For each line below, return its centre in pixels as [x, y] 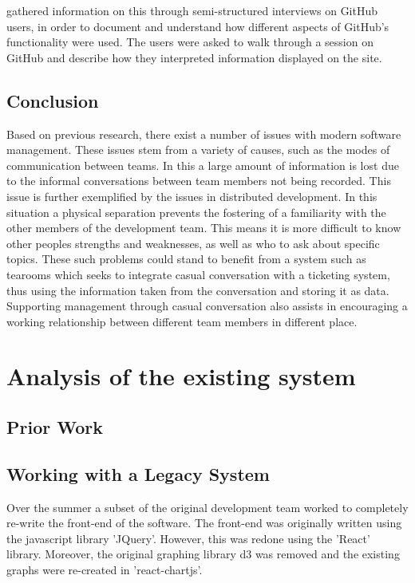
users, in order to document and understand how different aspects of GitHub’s [198, 26]
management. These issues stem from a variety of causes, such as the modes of [198, 150]
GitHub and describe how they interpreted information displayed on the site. [194, 57]
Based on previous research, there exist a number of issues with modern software [204, 134]
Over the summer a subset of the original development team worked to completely [207, 507]
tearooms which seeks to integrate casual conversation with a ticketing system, [198, 274]
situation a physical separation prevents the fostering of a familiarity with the [196, 212]
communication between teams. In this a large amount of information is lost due [203, 165]
